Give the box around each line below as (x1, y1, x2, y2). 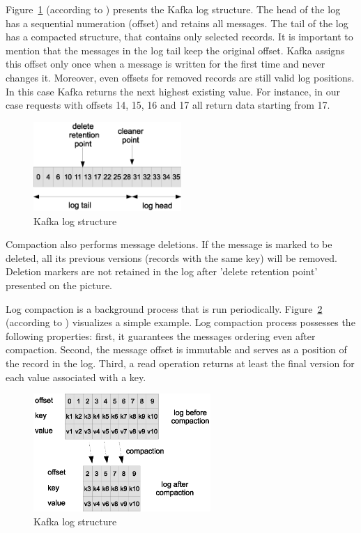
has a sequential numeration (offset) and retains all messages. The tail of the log (6, 15, 348, 30)
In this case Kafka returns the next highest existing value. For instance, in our (6, 84, 340, 98)
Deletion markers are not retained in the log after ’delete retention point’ (6, 264, 318, 279)
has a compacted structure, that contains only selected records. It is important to (6, 29, 353, 44)
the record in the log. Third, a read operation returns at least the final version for (6, 355, 355, 370)
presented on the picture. (6, 277, 112, 292)
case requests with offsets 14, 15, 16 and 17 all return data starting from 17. (6, 98, 330, 112)
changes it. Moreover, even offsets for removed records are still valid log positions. (6, 70, 355, 84)
